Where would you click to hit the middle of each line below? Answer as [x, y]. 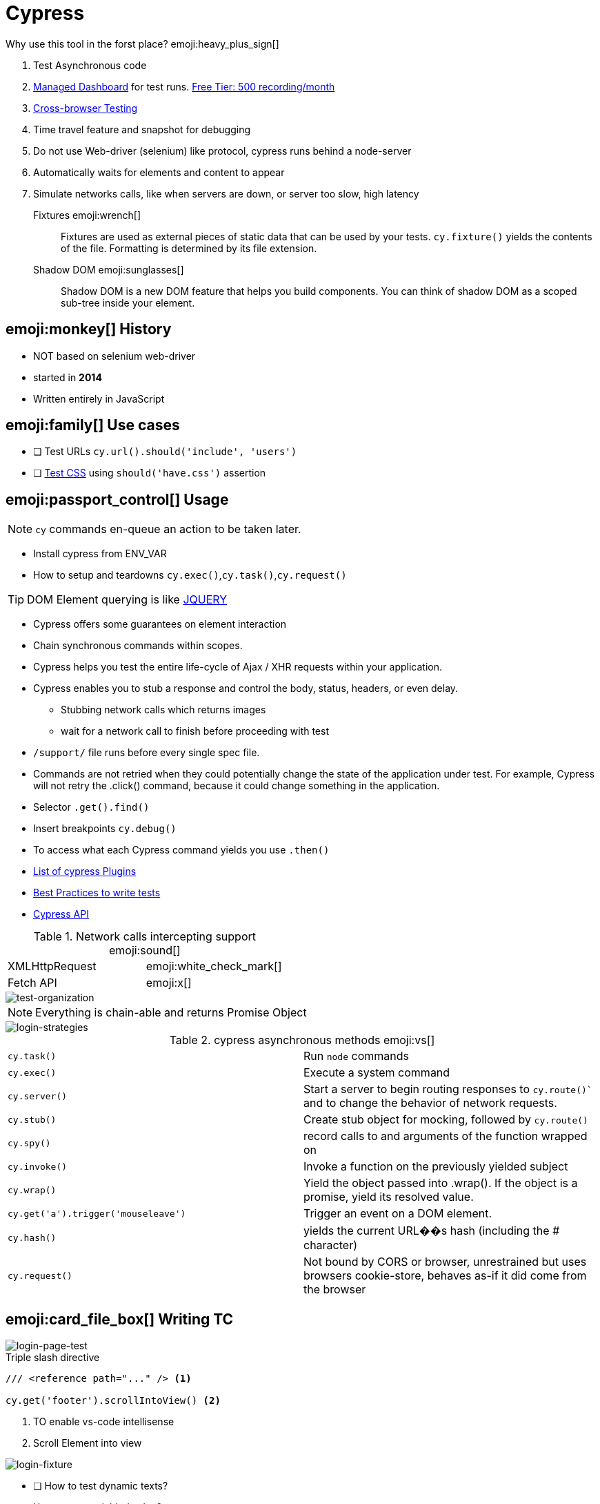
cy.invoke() [38, 1166]
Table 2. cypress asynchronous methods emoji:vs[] [302, 1040]
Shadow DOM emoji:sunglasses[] [109, 269]
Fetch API [32, 983]
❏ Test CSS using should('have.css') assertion [150, 473]
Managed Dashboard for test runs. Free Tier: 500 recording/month [184, 86]
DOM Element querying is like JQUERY [127, 600]
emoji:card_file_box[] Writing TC [120, 1319]
